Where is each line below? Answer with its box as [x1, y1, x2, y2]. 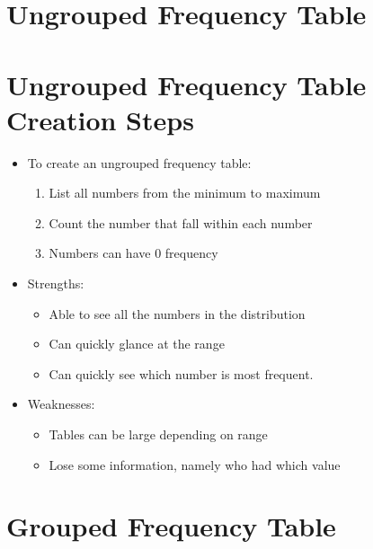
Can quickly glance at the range [49, 334, 225, 353]
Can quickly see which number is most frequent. [49, 364, 314, 383]
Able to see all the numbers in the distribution [49, 304, 306, 323]
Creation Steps [6, 101, 194, 137]
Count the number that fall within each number [49, 213, 313, 232]
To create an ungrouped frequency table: [27, 153, 252, 172]
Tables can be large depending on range [49, 425, 268, 444]
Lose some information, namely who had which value [49, 455, 341, 474]
